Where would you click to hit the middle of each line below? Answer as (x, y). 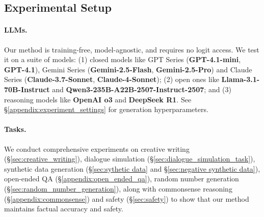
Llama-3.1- (241, 79)
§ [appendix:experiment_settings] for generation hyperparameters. (106, 109)
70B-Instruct (27, 89)
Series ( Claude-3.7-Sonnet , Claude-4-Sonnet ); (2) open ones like (112, 79)
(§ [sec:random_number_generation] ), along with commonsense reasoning (118, 188)
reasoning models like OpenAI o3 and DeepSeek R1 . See (98, 99)
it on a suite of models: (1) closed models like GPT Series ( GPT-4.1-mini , (123, 59)
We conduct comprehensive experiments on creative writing (97, 148)
